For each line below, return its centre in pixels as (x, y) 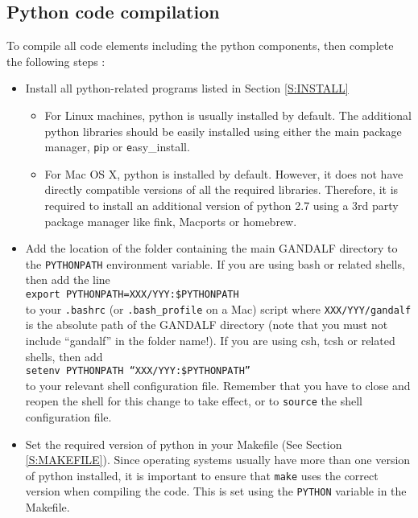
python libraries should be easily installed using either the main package (223, 131)
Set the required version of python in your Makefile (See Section (184, 444)
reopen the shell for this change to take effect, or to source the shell (194, 401)
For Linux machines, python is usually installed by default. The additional (228, 115)
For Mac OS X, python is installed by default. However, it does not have (224, 173)
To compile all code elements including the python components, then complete (200, 45)
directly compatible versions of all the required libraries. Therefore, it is (221, 189)
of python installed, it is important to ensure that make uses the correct (202, 475)
